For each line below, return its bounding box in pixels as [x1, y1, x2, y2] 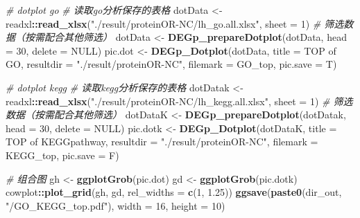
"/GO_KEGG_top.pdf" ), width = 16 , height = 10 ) [6, 198, 225, 212]
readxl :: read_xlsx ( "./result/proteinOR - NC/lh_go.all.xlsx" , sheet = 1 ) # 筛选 [6, 16, 344, 30]
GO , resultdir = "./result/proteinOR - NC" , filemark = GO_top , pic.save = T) [6, 57, 337, 71]
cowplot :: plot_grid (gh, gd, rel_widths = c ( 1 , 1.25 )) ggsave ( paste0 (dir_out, [6, 185, 342, 199]
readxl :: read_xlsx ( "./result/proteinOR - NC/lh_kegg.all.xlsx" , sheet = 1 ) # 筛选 [6, 93, 353, 108]
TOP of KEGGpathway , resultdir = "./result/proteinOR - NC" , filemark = [6, 134, 318, 149]
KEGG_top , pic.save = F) [6, 147, 119, 162]
